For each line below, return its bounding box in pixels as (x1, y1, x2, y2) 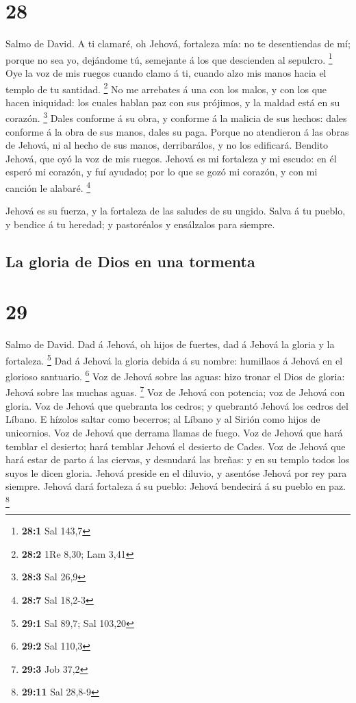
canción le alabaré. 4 (5, 179, 91, 195)
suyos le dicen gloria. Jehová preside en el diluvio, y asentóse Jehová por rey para (5, 465, 347, 480)
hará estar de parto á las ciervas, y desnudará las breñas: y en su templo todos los (5, 452, 350, 467)
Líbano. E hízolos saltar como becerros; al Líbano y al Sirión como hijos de (5, 412, 320, 426)
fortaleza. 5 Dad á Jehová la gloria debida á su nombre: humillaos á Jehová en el (5, 351, 343, 367)
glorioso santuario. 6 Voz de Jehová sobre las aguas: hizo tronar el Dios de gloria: (5, 367, 345, 383)
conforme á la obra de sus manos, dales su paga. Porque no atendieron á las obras (5, 124, 349, 138)
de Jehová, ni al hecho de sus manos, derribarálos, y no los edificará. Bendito (5, 138, 329, 152)
